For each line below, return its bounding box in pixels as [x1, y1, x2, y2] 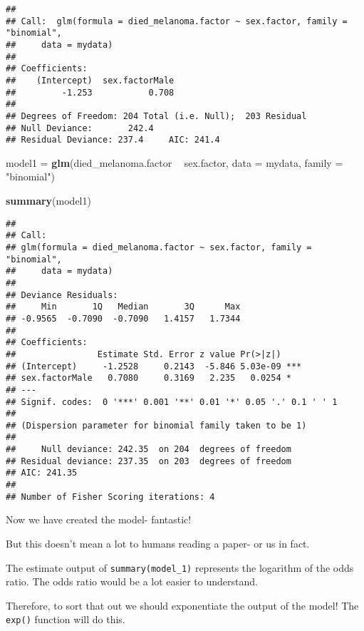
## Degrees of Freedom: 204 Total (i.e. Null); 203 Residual [6, 111, 307, 121]
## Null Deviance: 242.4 [6, 123, 154, 133]
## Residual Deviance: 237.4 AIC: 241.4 [6, 135, 220, 145]
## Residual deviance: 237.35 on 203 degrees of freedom [6, 456, 291, 466]
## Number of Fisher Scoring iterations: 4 [6, 491, 215, 502]
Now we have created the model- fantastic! [6, 512, 192, 527]
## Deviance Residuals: [6, 289, 118, 300]
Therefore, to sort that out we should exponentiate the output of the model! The [6, 597, 359, 612]
